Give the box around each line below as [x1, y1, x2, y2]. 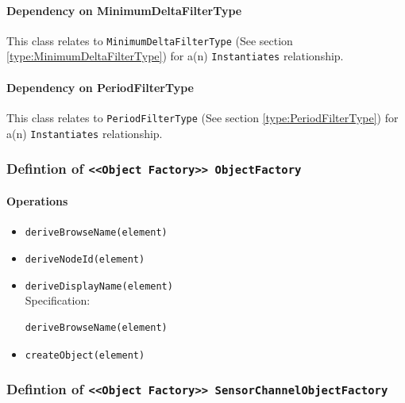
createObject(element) [25, 349, 145, 361]
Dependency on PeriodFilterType [6, 79, 194, 95]
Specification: [25, 292, 91, 309]
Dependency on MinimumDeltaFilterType [6, 2, 242, 18]
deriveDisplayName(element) [25, 280, 173, 292]
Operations [6, 193, 68, 209]
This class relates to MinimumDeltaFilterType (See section [6, 32, 293, 48]
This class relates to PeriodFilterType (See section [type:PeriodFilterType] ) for [6, 109, 399, 125]
